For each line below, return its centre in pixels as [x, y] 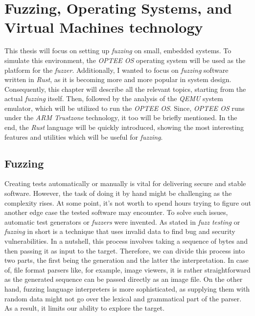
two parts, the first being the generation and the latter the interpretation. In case [127, 260]
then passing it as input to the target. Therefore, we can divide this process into [125, 250]
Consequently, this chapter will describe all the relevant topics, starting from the [125, 89]
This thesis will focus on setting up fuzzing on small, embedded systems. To [118, 51]
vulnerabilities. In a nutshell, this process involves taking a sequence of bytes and [126, 241]
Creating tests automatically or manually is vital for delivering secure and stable [125, 183]
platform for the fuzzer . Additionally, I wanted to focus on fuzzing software [116, 70]
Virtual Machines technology [104, 27]
